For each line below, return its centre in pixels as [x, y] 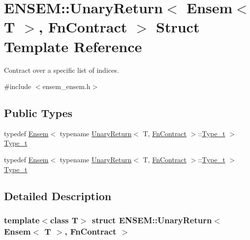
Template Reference [73, 46]
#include [18, 86]
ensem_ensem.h [66, 86]
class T [64, 220]
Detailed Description [58, 195]
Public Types [38, 113]
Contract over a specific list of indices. [62, 70]
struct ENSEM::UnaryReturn [152, 220]
